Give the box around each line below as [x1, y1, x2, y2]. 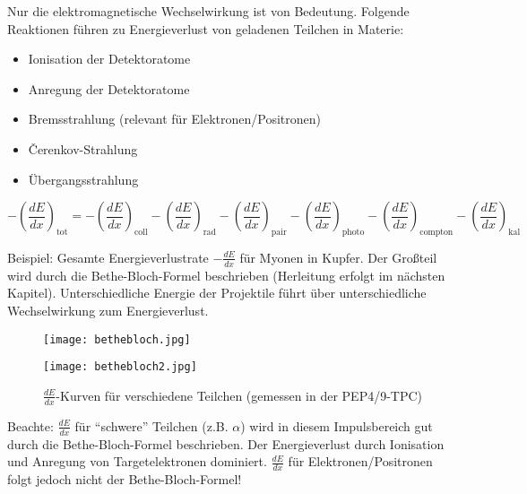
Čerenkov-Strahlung [28, 139, 138, 158]
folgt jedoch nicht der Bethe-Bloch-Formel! [7, 469, 242, 488]
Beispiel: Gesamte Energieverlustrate [7, 247, 209, 266]
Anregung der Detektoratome [28, 79, 190, 98]
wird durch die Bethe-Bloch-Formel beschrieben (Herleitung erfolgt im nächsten [7, 265, 445, 284]
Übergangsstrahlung [28, 169, 139, 188]
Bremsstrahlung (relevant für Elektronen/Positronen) [28, 109, 321, 128]
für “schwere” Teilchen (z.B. [74, 416, 229, 435]
